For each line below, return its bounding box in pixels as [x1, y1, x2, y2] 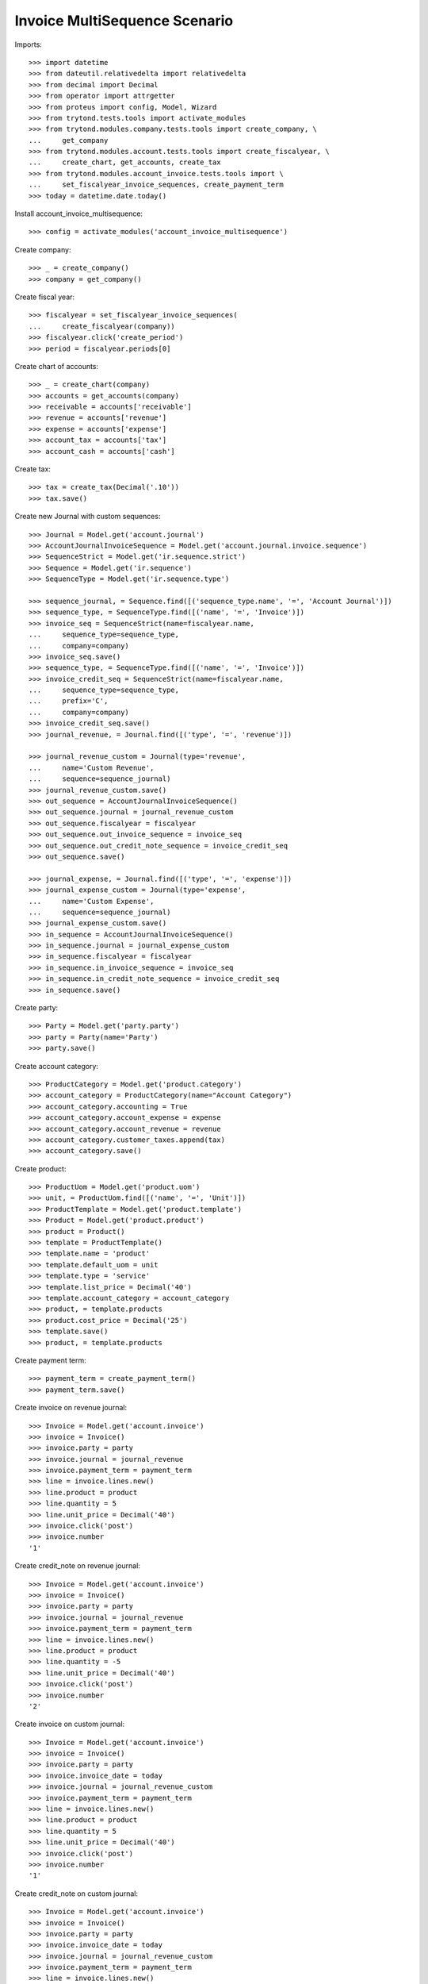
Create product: [14, 1163, 67, 1174]
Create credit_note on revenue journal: [14, 1561, 140, 1571]
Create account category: [14, 1061, 99, 1071]
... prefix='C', [29, 697, 109, 706]
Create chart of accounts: [14, 361, 99, 371]
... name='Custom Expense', [29, 897, 155, 905]
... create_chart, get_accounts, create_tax [29, 158, 221, 167]
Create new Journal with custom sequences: [14, 512, 161, 521]
